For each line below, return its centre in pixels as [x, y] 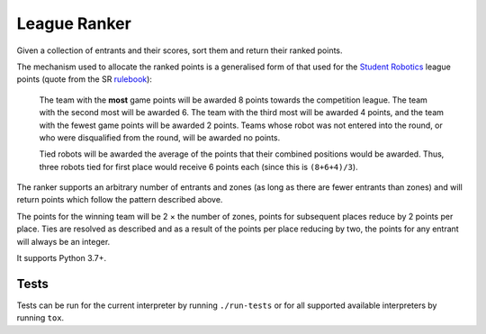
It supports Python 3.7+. [62, 258]
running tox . [40, 318]
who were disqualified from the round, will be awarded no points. [160, 137]
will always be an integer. [63, 241]
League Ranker [74, 23]
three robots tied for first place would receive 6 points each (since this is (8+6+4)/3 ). [199, 167]
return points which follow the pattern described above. [120, 200]
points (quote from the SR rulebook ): [85, 79]
